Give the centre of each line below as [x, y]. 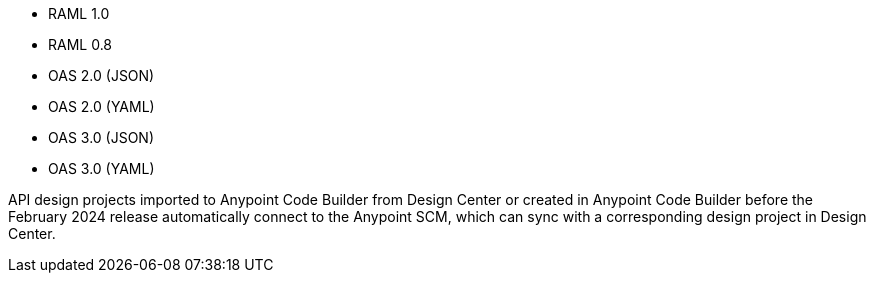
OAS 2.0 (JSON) [101, 75]
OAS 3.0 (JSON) [101, 137]
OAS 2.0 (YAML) [101, 106]
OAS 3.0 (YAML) [101, 168]
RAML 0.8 [80, 44]
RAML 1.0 [79, 13]
